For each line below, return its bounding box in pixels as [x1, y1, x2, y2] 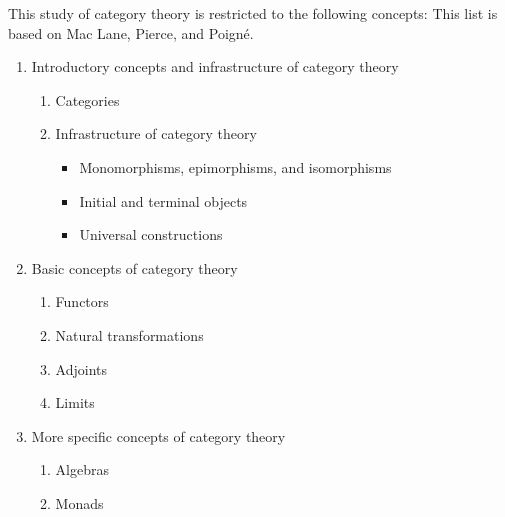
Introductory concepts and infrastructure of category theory [31, 56, 399, 77]
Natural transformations [55, 324, 204, 345]
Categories [55, 89, 120, 110]
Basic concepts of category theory [31, 257, 238, 278]
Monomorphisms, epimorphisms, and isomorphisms [79, 156, 392, 177]
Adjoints [55, 358, 108, 379]
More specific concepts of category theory [31, 425, 286, 446]
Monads [55, 492, 104, 513]
